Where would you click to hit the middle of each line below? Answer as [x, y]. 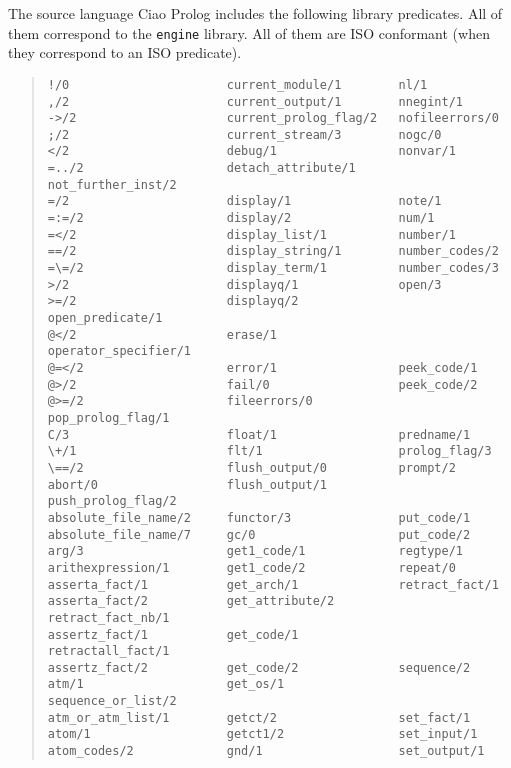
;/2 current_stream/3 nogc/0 [244, 134]
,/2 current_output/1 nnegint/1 [255, 101]
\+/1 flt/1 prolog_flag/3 [269, 451]
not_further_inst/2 [112, 184]
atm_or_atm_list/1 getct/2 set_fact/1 [259, 717]
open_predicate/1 [105, 318]
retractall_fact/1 [108, 651]
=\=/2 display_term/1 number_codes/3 [273, 268]
